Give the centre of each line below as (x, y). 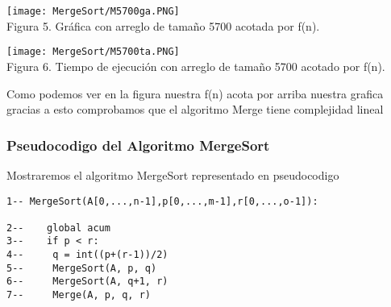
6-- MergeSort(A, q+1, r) (87, 282)
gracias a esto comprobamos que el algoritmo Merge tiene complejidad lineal (195, 109)
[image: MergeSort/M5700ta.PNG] (93, 52)
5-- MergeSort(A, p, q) (82, 268)
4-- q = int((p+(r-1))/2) (87, 255)
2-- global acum (58, 228)
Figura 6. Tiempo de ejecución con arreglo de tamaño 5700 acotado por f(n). (196, 66)
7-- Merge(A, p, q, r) (79, 295)
